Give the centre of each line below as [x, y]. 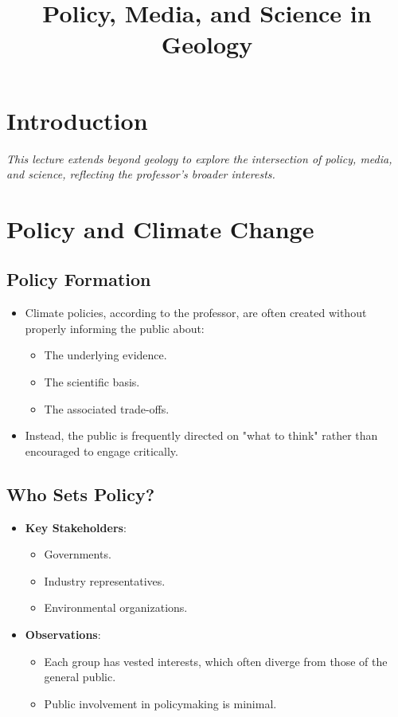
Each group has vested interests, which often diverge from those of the [216, 661]
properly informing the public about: [115, 328]
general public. [80, 677]
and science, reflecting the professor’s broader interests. [141, 174]
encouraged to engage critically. [101, 451]
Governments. [78, 554]
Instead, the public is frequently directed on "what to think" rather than [201, 435]
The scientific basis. [92, 382]
